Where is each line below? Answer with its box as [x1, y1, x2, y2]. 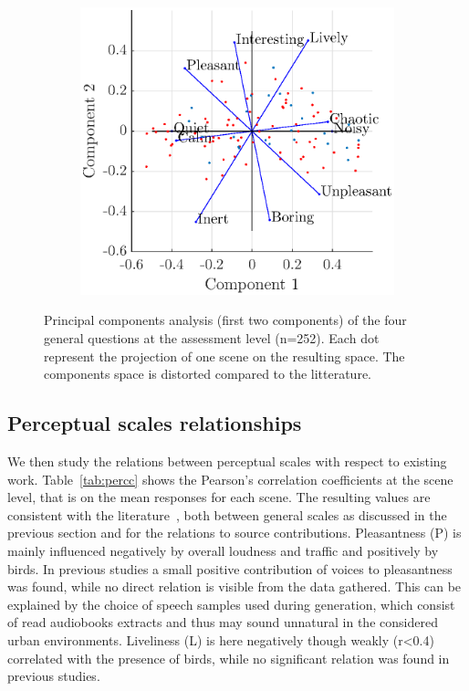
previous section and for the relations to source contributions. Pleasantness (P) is [7, 523, 462, 542]
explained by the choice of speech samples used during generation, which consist [7, 594, 455, 613]
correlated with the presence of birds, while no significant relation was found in [7, 648, 450, 667]
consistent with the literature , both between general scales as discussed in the [7, 505, 447, 524]
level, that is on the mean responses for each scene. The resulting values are [7, 487, 431, 507]
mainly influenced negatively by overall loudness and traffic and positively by [7, 540, 439, 560]
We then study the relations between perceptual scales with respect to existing [7, 451, 447, 470]
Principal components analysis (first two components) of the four [44, 310, 407, 330]
